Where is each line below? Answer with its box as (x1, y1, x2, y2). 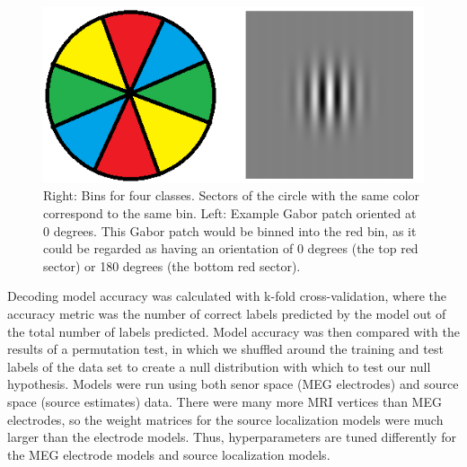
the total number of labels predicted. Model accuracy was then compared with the (7, 322, 460, 340)
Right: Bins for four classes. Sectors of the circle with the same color (43, 186, 420, 205)
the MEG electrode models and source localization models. (7, 445, 330, 463)
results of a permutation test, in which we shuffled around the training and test (7, 339, 444, 358)
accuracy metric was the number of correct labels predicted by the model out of (7, 304, 446, 323)
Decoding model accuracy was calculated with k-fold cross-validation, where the (7, 286, 446, 305)
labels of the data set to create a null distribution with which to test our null (7, 357, 431, 375)
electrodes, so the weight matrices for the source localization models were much (7, 410, 444, 428)
